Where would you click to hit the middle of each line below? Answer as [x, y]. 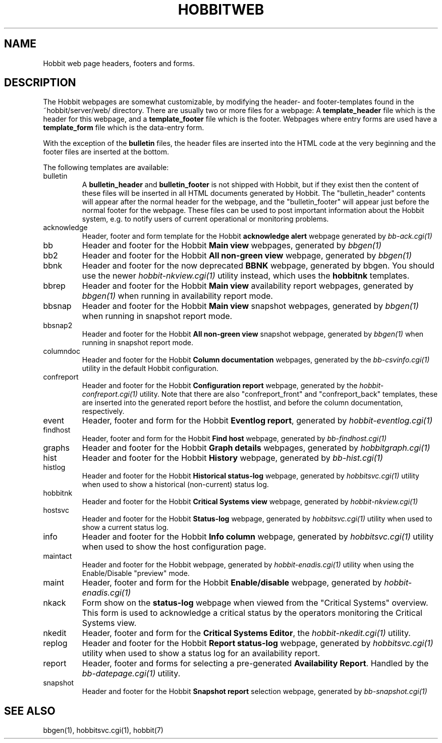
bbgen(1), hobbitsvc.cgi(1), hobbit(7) [103, 730]
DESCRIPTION [40, 83]
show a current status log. [125, 527]
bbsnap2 [58, 326]
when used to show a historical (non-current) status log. [175, 485]
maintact [58, 556]
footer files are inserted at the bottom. [106, 152]
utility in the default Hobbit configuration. [150, 368]
